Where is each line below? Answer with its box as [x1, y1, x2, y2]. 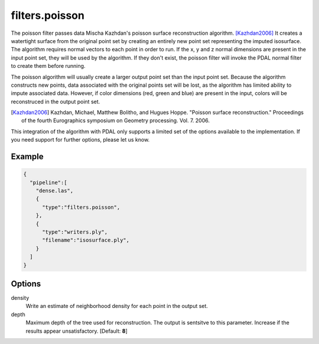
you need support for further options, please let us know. [11, 136, 150, 143]
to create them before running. [11, 63, 86, 70]
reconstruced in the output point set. [11, 98, 100, 105]
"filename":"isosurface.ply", [42, 237, 130, 244]
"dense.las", [35, 188, 74, 194]
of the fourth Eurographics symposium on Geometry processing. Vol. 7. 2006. [21, 117, 210, 124]
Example [11, 152, 44, 162]
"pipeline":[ [30, 179, 67, 186]
